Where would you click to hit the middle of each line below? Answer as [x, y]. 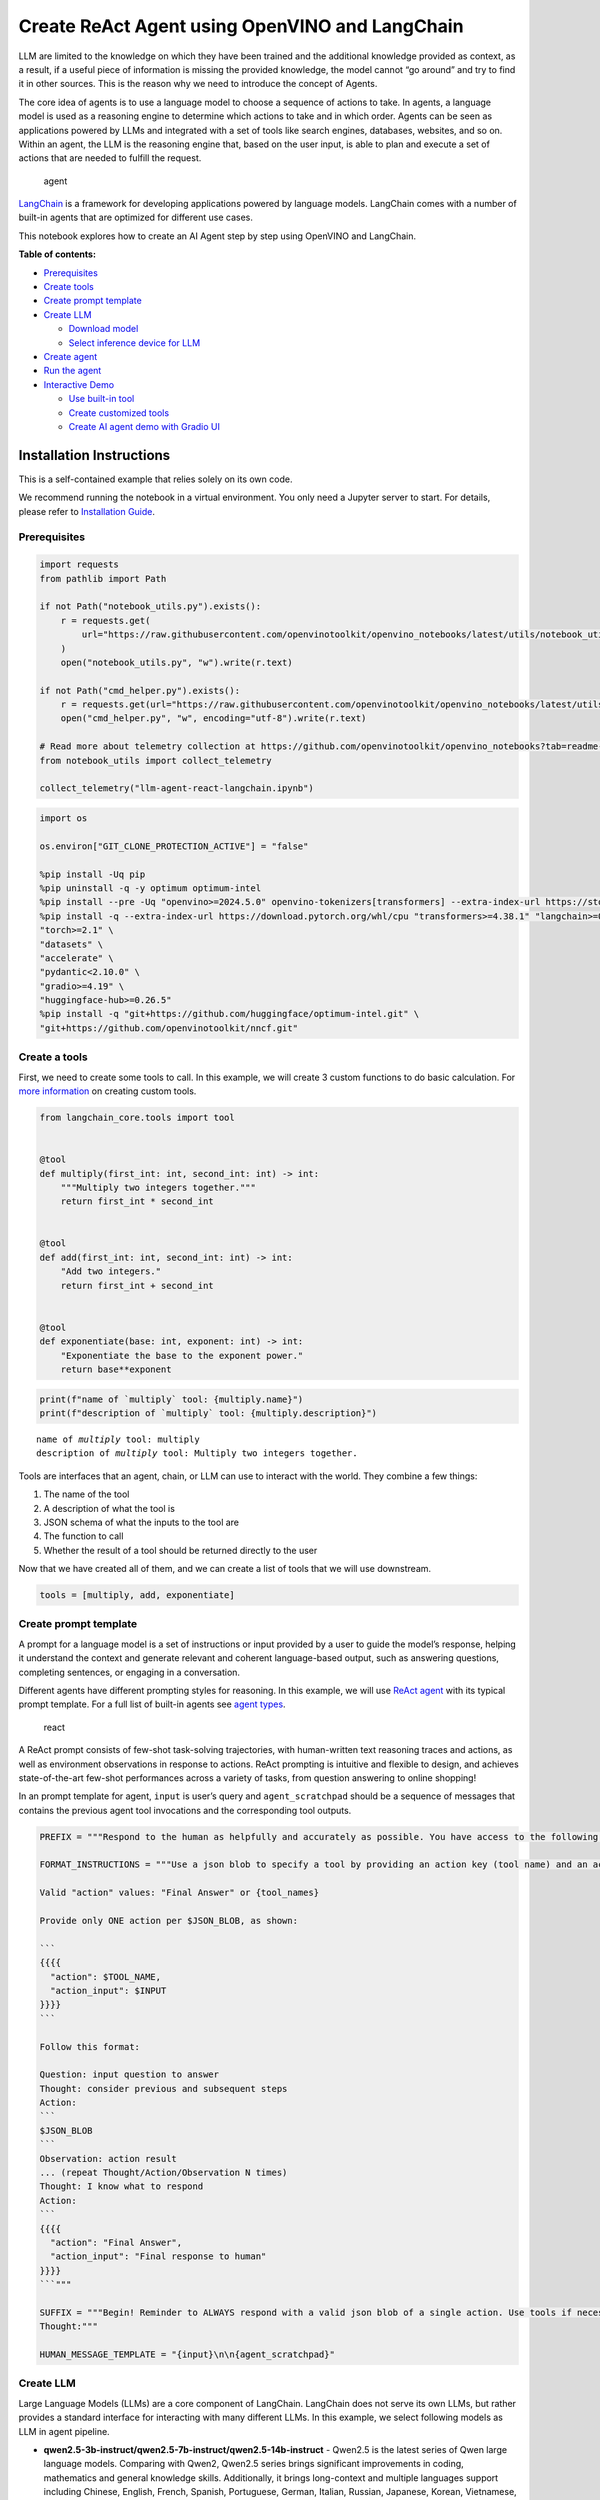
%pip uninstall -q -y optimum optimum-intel [150, 888]
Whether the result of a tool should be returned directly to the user [180, 1550]
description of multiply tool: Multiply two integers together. [197, 1453]
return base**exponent [116, 1369]
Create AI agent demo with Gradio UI [144, 426]
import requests [79, 564]
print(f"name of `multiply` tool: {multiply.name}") [171, 1399]
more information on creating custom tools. [107, 1091]
